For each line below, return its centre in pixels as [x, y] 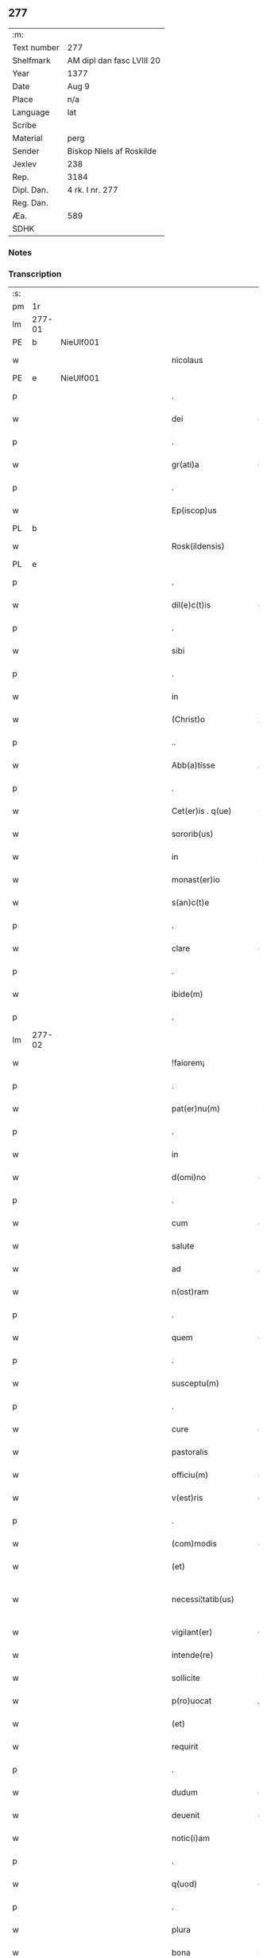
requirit [185, 1747]
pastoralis [190, 1452]
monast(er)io [195, 880]
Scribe [25, 125]
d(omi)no [189, 1178]
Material [27, 138]
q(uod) [184, 1884]
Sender [26, 150]
